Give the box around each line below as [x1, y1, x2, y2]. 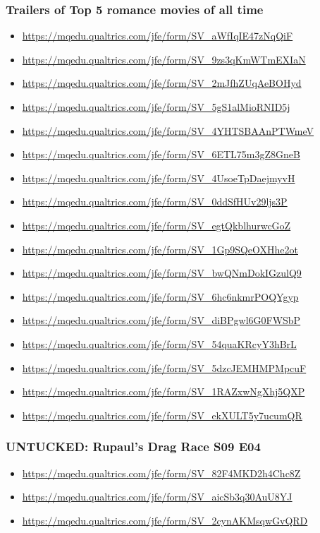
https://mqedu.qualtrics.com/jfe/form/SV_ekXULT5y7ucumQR [22, 407, 302, 422]
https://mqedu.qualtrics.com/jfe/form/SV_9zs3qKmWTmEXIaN [22, 52, 306, 66]
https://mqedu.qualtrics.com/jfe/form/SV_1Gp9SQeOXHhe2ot [22, 241, 299, 256]
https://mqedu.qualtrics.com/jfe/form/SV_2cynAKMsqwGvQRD [22, 513, 308, 527]
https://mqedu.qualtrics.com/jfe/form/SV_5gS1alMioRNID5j [22, 100, 290, 114]
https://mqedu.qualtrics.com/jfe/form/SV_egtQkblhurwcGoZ [22, 217, 291, 232]
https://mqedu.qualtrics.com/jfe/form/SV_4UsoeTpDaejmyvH [22, 170, 295, 185]
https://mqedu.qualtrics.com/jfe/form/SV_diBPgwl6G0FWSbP [22, 313, 301, 328]
